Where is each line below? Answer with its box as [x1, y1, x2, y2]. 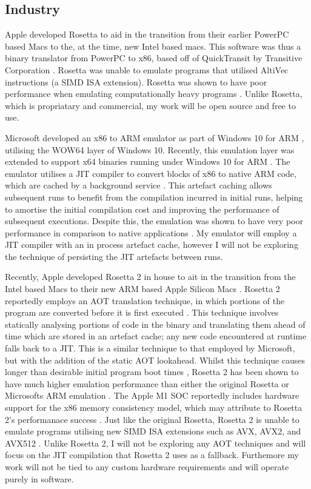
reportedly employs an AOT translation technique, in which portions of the [5, 294, 285, 307]
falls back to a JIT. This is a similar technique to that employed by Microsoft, [5, 342, 295, 354]
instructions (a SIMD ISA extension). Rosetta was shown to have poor [5, 75, 267, 88]
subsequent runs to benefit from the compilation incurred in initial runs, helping [5, 190, 303, 203]
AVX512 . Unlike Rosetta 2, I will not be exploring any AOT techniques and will [5, 436, 306, 449]
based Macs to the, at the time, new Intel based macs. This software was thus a [5, 39, 301, 52]
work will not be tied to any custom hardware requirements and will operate [5, 460, 289, 473]
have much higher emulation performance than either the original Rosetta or [5, 377, 289, 390]
